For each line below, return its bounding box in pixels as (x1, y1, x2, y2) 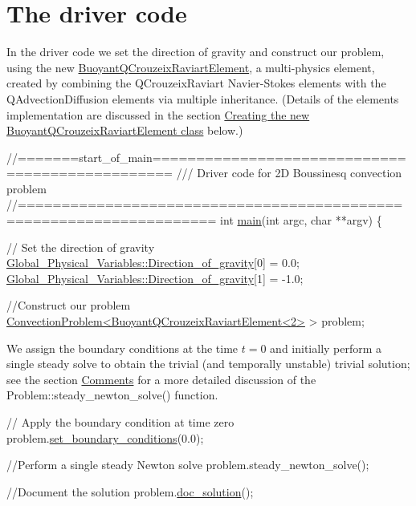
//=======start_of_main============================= (6, 148, 406, 165)
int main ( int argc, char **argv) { (220, 212, 382, 229)
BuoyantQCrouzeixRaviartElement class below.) (6, 122, 243, 139)
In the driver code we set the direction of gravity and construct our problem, (6, 43, 385, 60)
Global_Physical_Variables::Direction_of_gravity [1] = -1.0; (6, 269, 304, 286)
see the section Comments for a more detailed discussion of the (6, 370, 316, 387)
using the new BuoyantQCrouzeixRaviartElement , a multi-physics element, (6, 59, 375, 75)
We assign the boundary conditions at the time (6, 339, 239, 356)
